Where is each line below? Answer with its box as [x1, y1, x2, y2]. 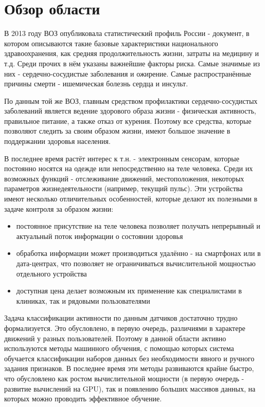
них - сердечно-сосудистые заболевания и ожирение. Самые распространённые [4, 68, 252, 79]
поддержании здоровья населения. [4, 136, 111, 146]
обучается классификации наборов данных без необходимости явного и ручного [4, 353, 255, 363]
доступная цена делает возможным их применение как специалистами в [16, 285, 242, 296]
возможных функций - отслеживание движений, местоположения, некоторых [4, 173, 244, 183]
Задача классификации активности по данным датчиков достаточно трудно [4, 312, 238, 323]
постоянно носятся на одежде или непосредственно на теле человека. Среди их [4, 163, 253, 174]
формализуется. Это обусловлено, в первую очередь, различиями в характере [4, 322, 245, 333]
